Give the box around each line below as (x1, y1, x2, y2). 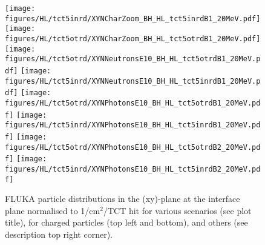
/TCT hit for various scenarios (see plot (103, 204, 252, 216)
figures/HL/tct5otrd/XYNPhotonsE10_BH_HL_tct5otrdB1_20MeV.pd (5, 98, 261, 107)
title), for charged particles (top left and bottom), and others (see (5, 216, 248, 229)
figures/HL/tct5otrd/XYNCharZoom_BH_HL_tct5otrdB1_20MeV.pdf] (5, 34, 261, 43)
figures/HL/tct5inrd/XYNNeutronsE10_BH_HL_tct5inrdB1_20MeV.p (5, 76, 261, 86)
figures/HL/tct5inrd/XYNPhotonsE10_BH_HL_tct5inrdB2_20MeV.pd (5, 164, 261, 173)
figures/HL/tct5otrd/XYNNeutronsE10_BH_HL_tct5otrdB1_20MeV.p (5, 55, 261, 64)
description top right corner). (5, 227, 113, 240)
